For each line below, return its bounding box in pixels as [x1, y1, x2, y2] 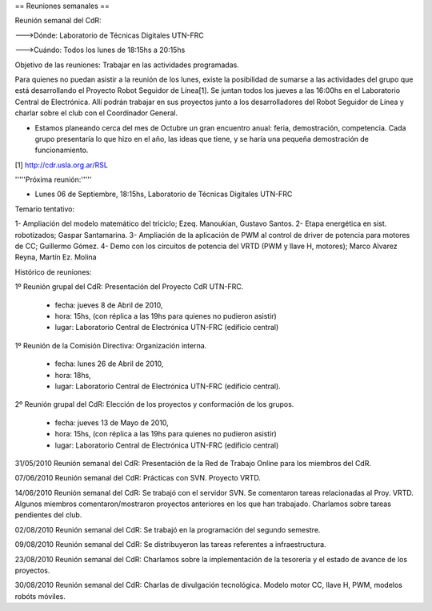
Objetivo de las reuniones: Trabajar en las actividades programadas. [14, 60, 239, 70]
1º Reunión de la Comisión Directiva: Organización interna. [14, 340, 207, 350]
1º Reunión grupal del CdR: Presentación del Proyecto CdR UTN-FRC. [14, 282, 244, 291]
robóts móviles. [14, 591, 66, 601]
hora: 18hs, [54, 370, 91, 380]
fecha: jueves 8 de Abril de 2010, [54, 300, 163, 310]
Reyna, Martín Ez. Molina [14, 252, 97, 262]
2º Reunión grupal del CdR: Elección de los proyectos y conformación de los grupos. [14, 400, 294, 409]
